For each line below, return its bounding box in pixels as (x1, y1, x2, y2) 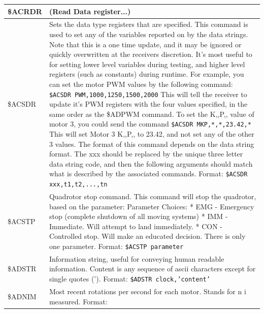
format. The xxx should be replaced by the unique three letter (49, 148, 243, 159)
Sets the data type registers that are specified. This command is (49, 19, 248, 29)
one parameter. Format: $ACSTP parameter (49, 240, 184, 251)
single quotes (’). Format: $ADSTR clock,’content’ (49, 273, 210, 284)
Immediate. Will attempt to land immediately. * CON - (49, 221, 222, 231)
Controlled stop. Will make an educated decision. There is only (49, 231, 246, 241)
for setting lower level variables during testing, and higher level (49, 58, 245, 69)
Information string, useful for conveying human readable (49, 253, 224, 264)
